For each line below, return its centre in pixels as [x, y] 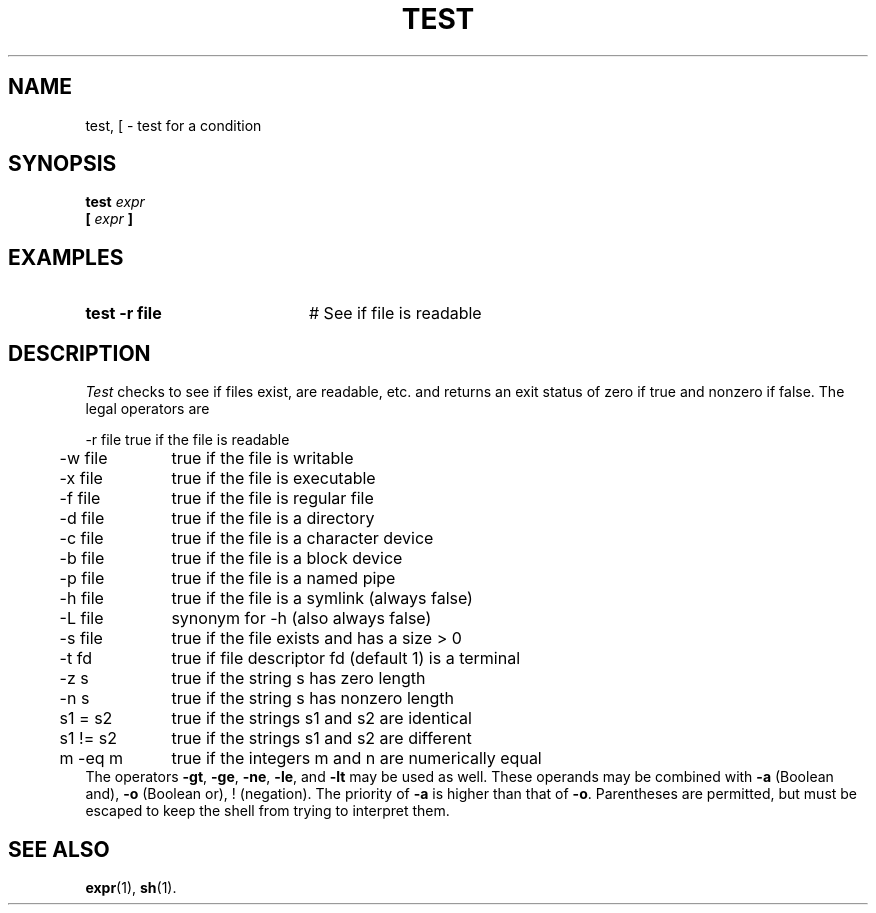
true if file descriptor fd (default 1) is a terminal [346, 658]
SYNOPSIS [62, 164]
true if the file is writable [262, 458]
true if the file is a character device [302, 538]
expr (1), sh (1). [131, 887]
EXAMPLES [66, 257]
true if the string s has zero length [298, 678]
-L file [81, 618]
